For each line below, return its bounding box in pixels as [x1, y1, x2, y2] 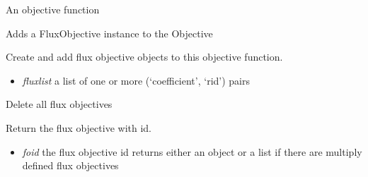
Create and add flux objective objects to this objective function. [6, 49, 283, 64]
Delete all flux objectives [6, 97, 113, 111]
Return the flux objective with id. [6, 120, 151, 135]
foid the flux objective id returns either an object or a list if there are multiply [22, 144, 362, 159]
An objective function [6, 2, 100, 16]
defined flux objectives [22, 158, 119, 173]
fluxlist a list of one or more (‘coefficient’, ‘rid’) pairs [22, 73, 250, 87]
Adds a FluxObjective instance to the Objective [6, 25, 213, 40]
